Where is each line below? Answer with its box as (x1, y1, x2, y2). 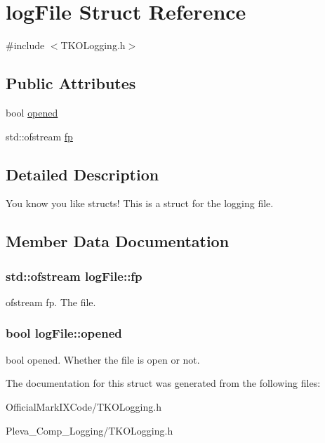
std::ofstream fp (6, 128, 73, 143)
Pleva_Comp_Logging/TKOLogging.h (6, 423, 173, 437)
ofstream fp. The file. (6, 294, 96, 309)
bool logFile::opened (6, 324, 122, 342)
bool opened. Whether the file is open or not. (6, 352, 200, 366)
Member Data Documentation (6, 230, 230, 252)
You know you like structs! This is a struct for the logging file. (6, 196, 274, 211)
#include (6, 38, 45, 53)
